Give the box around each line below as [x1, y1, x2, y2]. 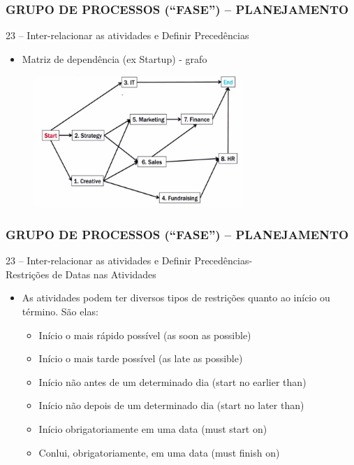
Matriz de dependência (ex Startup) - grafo [22, 51, 207, 66]
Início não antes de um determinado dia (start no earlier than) [38, 374, 307, 389]
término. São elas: [22, 304, 98, 319]
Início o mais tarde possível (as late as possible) [38, 351, 243, 366]
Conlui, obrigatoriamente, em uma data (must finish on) [38, 445, 280, 459]
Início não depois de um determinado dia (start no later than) [38, 398, 304, 413]
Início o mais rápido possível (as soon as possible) [38, 327, 251, 342]
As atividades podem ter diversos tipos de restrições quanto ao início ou [22, 290, 330, 305]
